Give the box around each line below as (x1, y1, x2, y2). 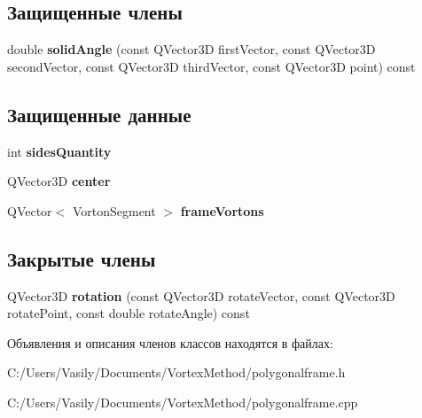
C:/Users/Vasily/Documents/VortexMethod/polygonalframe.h (7, 363, 346, 382)
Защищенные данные (7, 100, 191, 128)
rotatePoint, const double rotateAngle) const (7, 304, 250, 322)
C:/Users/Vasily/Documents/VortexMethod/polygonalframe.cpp (7, 392, 358, 411)
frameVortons (180, 201, 264, 220)
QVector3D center (7, 172, 111, 190)
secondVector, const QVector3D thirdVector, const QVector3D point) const (7, 57, 416, 75)
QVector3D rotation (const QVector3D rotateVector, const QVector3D (7, 286, 395, 305)
